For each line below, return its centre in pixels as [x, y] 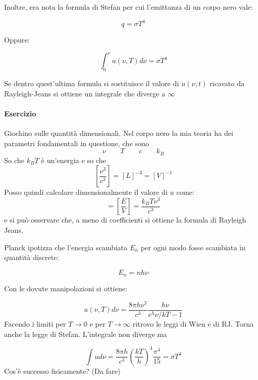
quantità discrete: [32, 257]
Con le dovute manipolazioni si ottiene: [66, 288]
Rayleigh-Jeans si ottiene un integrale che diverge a [85, 93]
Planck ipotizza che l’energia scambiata [66, 247]
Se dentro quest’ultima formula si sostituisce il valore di [92, 83]
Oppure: [17, 40]
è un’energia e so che [74, 160]
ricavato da [227, 83]
